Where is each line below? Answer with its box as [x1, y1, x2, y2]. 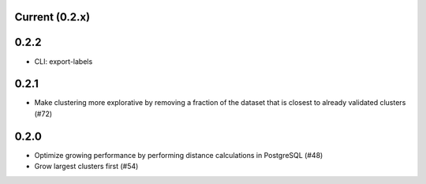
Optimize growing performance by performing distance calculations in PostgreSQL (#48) [34, 150, 323, 160]
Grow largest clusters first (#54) [34, 162, 139, 171]
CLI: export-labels [34, 56, 93, 66]
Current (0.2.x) [14, 10, 91, 24]
